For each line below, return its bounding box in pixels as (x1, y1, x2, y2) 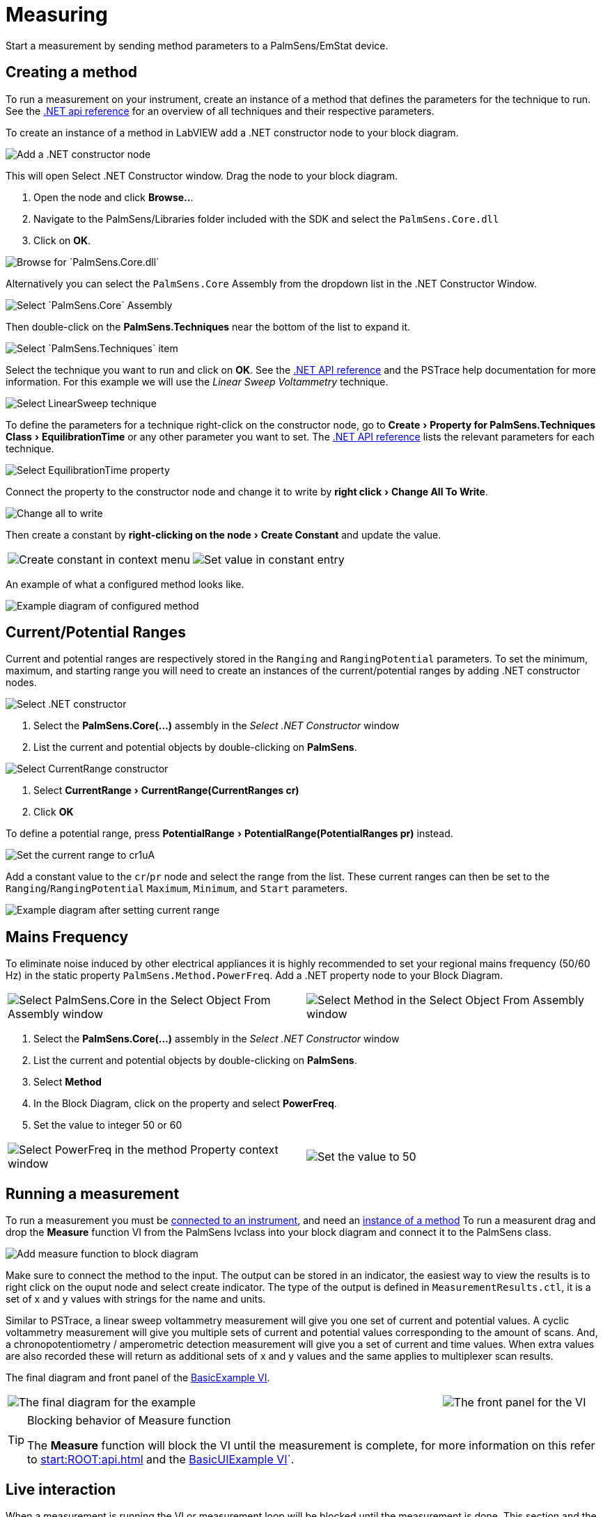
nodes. (6, 676, 37, 689)
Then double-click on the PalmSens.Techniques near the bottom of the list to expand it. (6, 320, 411, 333)
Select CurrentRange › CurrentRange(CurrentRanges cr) (33, 784, 299, 797)
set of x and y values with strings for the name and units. (6, 1293, 266, 1305)
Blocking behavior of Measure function (27, 1413, 231, 1428)
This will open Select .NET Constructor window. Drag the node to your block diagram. (6, 169, 398, 182)
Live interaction (6, 1480, 116, 1498)
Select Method (33, 1076, 102, 1088)
